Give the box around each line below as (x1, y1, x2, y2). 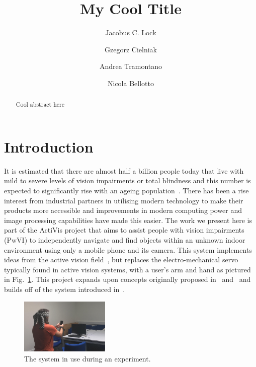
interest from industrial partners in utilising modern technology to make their (4, 195, 243, 205)
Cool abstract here (16, 100, 65, 109)
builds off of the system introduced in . (4, 284, 125, 295)
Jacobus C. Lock (105, 27, 156, 38)
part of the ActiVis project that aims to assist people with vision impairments (4, 225, 244, 235)
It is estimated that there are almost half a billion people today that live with (4, 165, 244, 176)
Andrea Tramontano (99, 61, 162, 71)
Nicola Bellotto (108, 78, 154, 88)
